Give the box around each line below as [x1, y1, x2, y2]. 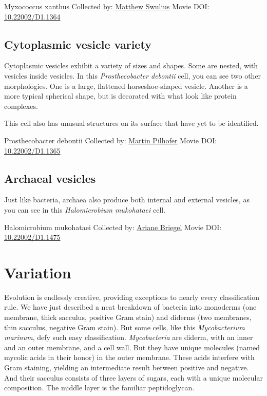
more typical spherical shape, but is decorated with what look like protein [4, 90, 237, 101]
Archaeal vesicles [4, 170, 96, 186]
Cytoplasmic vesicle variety [4, 36, 151, 52]
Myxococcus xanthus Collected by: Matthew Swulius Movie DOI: [4, 1, 209, 11]
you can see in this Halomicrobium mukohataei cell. [4, 204, 166, 215]
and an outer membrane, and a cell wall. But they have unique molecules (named [4, 342, 260, 352]
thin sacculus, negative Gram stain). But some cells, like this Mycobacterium [4, 322, 245, 332]
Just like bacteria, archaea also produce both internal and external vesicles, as [4, 194, 250, 205]
